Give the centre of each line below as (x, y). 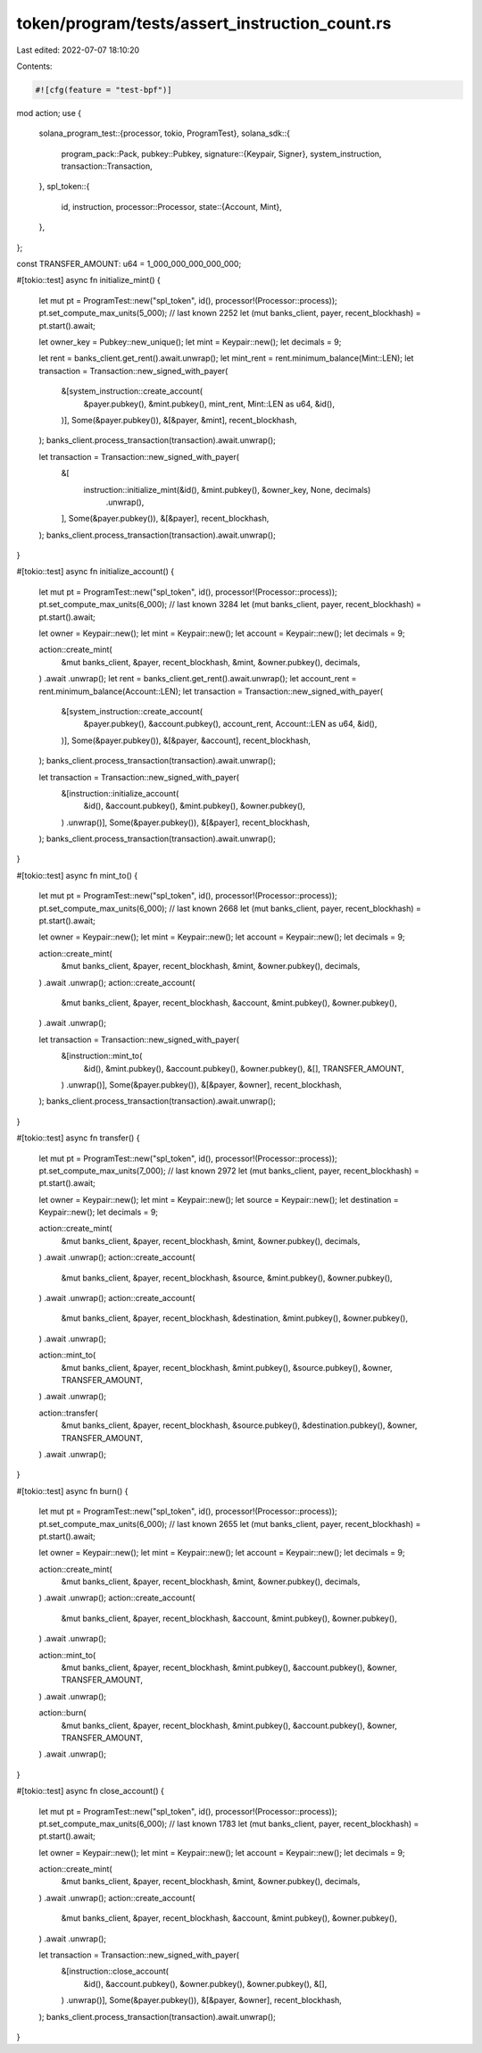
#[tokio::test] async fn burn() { (72, 1490)
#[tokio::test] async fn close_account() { (90, 1791)
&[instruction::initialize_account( (120, 793)
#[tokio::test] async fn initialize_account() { (95, 572)
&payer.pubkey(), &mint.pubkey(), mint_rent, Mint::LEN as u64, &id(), (209, 404)
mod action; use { (49, 113)
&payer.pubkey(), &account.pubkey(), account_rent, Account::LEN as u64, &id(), (230, 724)
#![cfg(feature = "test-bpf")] (104, 90)
